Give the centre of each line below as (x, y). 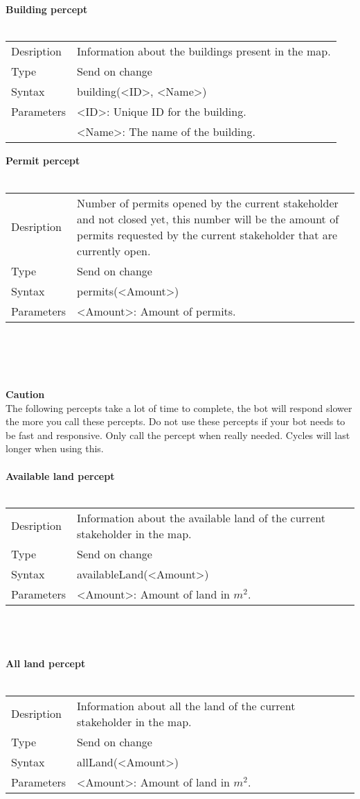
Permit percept (43, 161)
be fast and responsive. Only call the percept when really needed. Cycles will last (178, 435)
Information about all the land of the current (186, 705)
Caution (25, 394)
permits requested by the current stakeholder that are (207, 234)
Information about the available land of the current (201, 517)
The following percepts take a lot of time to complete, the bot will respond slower (179, 407)
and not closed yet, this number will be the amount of (208, 218)
